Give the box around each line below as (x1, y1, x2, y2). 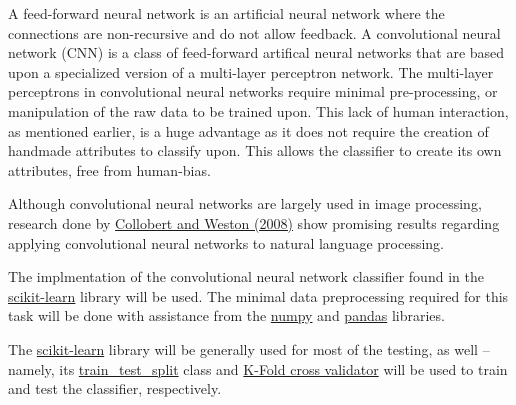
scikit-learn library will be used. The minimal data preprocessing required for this (8, 285, 509, 306)
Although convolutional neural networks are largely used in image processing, (8, 193, 482, 214)
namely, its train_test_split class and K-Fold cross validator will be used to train (8, 358, 508, 379)
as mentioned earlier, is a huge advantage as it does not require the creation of (8, 120, 489, 141)
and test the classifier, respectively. (8, 378, 222, 399)
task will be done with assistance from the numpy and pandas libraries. (8, 305, 445, 326)
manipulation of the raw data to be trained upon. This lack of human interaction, (8, 100, 509, 121)
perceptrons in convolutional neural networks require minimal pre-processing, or (8, 81, 498, 102)
